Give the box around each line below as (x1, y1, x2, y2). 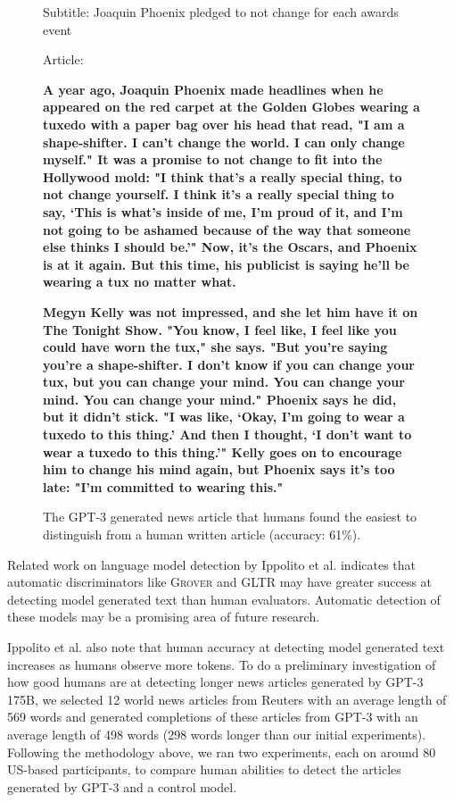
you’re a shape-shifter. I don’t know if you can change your (43, 355, 415, 373)
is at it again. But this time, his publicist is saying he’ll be (43, 255, 409, 273)
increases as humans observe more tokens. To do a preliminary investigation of (7, 655, 436, 673)
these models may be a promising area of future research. (7, 607, 320, 626)
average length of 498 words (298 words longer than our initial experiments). (7, 724, 426, 743)
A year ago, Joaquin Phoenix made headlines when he (43, 79, 384, 98)
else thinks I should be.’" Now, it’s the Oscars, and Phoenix (43, 238, 417, 256)
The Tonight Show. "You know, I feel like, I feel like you (43, 320, 397, 338)
